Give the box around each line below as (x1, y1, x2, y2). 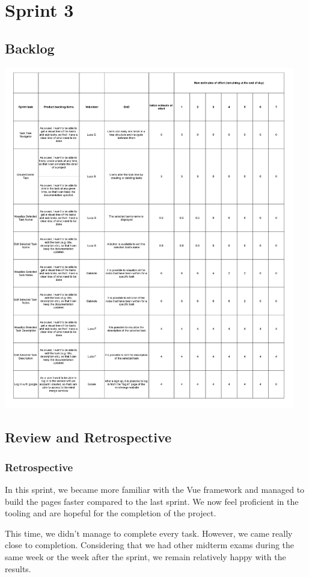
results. (5, 562, 31, 575)
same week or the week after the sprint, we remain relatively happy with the (5, 550, 286, 563)
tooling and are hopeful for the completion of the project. (5, 507, 216, 519)
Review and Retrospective (5, 428, 172, 447)
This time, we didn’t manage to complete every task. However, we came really (5, 527, 293, 539)
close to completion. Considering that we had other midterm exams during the (5, 539, 295, 551)
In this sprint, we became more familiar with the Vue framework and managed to (5, 483, 305, 495)
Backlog (5, 38, 55, 57)
